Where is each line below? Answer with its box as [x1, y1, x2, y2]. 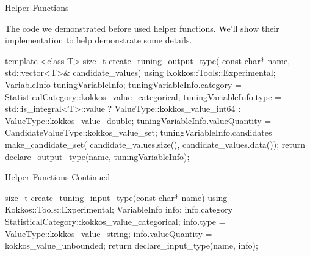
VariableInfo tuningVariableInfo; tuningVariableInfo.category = [5, 78, 242, 90]
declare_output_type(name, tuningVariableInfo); [5, 150, 190, 163]
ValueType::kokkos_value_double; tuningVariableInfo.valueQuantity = [5, 114, 272, 126]
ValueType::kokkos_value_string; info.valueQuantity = [5, 227, 212, 240]
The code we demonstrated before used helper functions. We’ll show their [5, 21, 279, 34]
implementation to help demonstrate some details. [5, 34, 192, 46]
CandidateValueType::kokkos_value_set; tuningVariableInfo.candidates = [5, 126, 282, 139]
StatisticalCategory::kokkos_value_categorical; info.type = [5, 214, 226, 227]
